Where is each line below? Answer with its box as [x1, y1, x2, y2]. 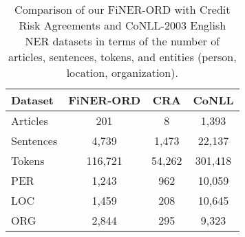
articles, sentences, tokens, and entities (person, [8, 49, 237, 65]
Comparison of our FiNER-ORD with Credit [14, 1, 231, 17]
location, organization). [66, 65, 178, 80]
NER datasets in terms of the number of [25, 33, 220, 49]
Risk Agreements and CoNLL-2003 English [19, 17, 226, 33]
